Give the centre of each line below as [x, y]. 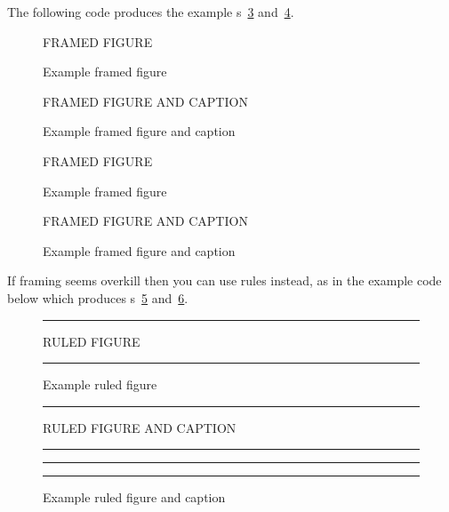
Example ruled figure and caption [134, 497]
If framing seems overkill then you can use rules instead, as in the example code [224, 280]
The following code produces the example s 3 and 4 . [151, 12]
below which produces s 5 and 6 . [98, 297]
